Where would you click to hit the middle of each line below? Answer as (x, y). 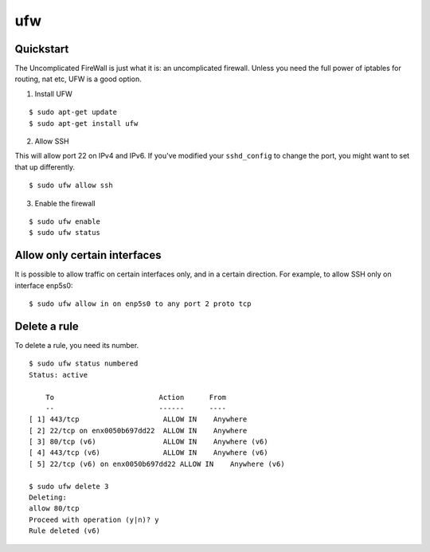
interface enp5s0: (44, 285)
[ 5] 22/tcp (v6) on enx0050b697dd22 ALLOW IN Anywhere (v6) (157, 464)
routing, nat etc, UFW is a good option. (78, 79)
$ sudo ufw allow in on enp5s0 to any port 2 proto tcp (140, 304)
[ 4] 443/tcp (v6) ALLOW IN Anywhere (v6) (149, 453)
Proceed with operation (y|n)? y (94, 519)
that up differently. (45, 166)
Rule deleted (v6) (65, 531)
